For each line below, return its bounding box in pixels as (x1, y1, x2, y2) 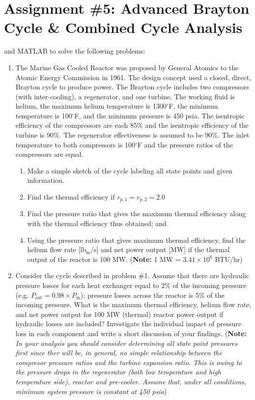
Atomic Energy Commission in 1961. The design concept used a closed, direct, (15, 72, 252, 82)
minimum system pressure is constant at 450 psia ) (15, 386, 167, 396)
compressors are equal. (15, 149, 84, 159)
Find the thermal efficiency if (27, 192, 115, 202)
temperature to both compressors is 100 (15, 139, 135, 149)
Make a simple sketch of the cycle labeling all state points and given (27, 165, 233, 175)
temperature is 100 (15, 110, 72, 120)
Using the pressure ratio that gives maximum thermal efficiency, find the (27, 234, 246, 245)
